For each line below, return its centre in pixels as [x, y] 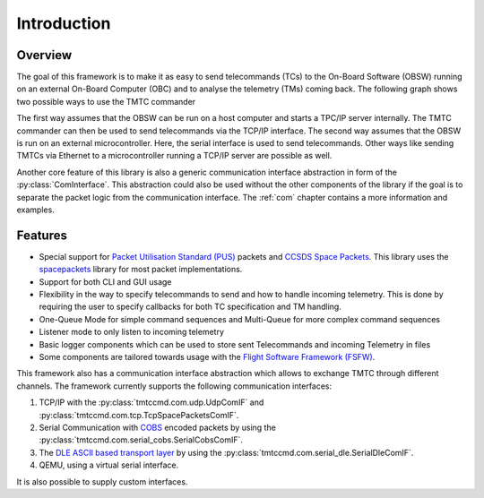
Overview [44, 55]
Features [42, 235]
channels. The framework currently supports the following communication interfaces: [174, 386]
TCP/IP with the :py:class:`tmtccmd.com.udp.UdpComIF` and [151, 402]
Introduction [64, 23]
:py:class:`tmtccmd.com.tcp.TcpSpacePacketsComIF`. [139, 415]
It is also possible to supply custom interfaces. [102, 481]
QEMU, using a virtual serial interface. [109, 465]
